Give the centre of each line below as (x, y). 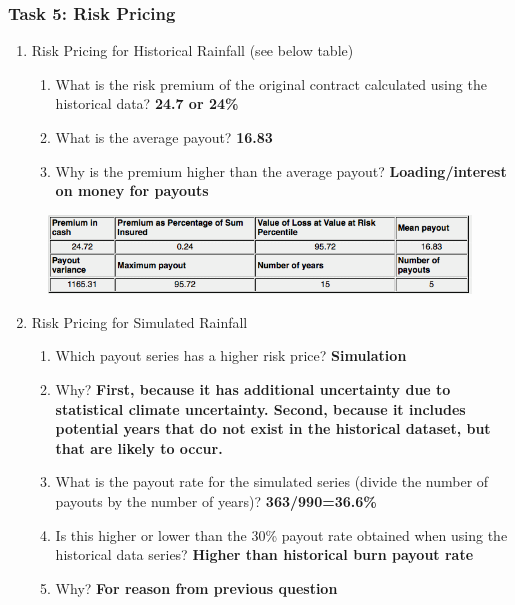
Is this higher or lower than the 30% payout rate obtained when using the (281, 534)
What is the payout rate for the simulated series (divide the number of (272, 481)
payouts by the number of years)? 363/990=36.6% (216, 500)
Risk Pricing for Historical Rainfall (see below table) (192, 50)
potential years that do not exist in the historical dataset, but (273, 428)
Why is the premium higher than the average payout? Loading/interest (281, 170)
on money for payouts (132, 190)
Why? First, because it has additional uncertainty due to (253, 388)
